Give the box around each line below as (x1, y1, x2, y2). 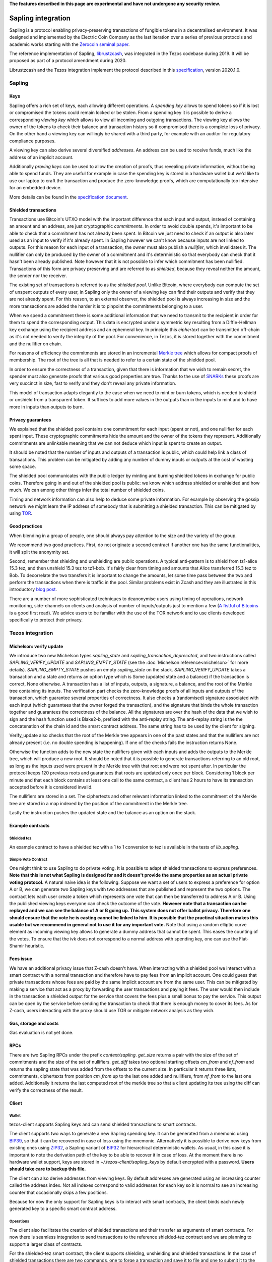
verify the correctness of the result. (9, 1087, 83, 1093)
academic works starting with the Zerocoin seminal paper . (9, 41, 130, 47)
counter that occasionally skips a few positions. (9, 1189, 108, 1195)
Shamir (9, 943, 25, 949)
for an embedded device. (9, 185, 62, 191)
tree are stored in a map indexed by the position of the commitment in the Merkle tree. (9, 800, 188, 806)
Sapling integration (9, 14, 71, 22)
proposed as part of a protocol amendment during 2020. (9, 58, 127, 64)
